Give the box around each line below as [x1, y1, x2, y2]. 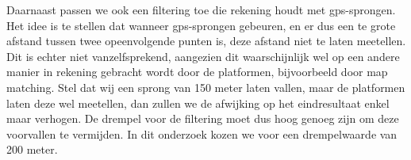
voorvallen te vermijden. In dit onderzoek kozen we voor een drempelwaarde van [6, 125, 398, 142]
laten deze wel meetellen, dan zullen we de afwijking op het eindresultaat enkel [6, 94, 390, 111]
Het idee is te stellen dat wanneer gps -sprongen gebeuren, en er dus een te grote [6, 17, 396, 33]
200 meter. [6, 141, 58, 158]
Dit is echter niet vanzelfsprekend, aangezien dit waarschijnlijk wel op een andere [6, 48, 400, 64]
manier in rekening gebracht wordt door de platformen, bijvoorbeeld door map [6, 63, 388, 80]
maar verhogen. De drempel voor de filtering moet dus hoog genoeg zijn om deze [6, 110, 399, 127]
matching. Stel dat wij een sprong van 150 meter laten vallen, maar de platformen [6, 78, 405, 95]
